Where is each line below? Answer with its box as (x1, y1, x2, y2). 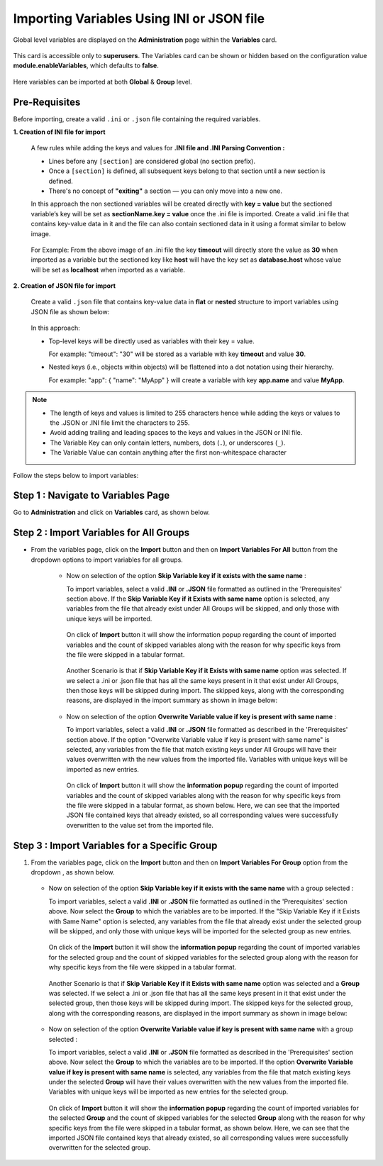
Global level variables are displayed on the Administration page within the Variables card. (13, 35, 277, 44)
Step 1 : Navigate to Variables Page (13, 489, 170, 501)
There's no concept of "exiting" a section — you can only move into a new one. (48, 187, 283, 195)
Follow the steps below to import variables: (13, 471, 139, 479)
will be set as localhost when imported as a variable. (30, 265, 186, 274)
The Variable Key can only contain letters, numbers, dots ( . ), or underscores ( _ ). (50, 438, 286, 447)
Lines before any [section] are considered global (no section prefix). (48, 157, 255, 165)
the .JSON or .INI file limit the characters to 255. (50, 418, 190, 427)
